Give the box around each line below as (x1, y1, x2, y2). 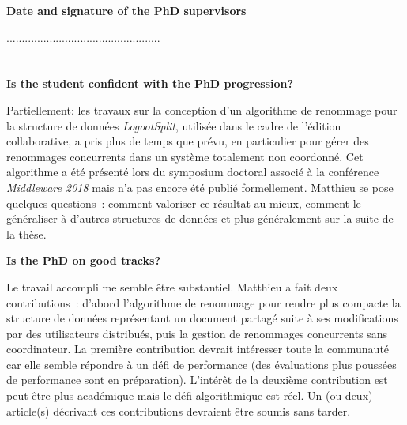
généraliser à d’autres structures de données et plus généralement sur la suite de (6, 210, 394, 227)
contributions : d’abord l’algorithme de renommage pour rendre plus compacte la (6, 294, 401, 310)
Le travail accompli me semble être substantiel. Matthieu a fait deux (6, 278, 338, 295)
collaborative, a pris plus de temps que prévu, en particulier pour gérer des (6, 133, 369, 149)
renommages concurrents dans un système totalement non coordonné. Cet (6, 148, 364, 164)
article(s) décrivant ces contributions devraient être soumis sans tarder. (6, 402, 351, 419)
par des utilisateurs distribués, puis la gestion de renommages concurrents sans (6, 325, 388, 341)
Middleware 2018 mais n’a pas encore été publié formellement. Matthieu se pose (6, 179, 394, 195)
